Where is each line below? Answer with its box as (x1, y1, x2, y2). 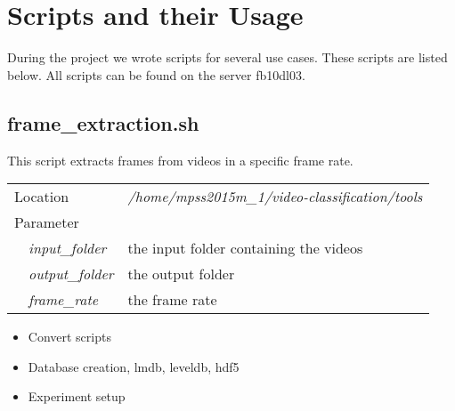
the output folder (127, 263, 235, 285)
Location (14, 186, 69, 207)
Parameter (14, 212, 79, 233)
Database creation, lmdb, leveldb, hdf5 (28, 357, 240, 375)
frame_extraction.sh (7, 109, 199, 136)
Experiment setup (28, 387, 126, 406)
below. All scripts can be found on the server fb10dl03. (7, 65, 305, 84)
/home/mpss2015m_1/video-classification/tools (127, 186, 423, 207)
